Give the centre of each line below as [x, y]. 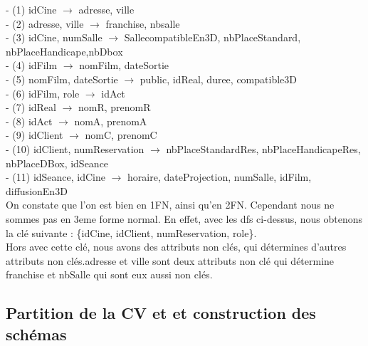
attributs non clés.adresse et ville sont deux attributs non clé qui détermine [170, 260]
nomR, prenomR [115, 107]
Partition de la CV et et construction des [161, 313]
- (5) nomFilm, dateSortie [62, 79]
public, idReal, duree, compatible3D [218, 79]
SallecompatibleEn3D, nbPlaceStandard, [212, 37]
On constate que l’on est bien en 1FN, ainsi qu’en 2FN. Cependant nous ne [170, 205]
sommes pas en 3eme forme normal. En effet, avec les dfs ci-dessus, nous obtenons [184, 218]
